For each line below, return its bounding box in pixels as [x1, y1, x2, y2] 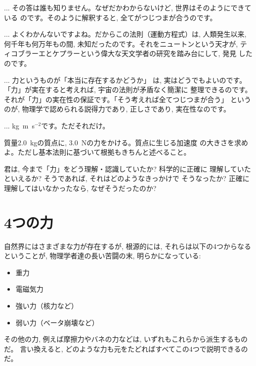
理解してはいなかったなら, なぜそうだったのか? [4, 183, 157, 193]
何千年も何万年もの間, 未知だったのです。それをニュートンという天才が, [4, 38, 238, 49]
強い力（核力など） [15, 301, 78, 310]
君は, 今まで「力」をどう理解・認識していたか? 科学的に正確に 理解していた [4, 163, 251, 174]
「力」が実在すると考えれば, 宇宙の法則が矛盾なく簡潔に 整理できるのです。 [4, 84, 252, 95]
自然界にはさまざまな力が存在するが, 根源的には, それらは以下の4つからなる [4, 241, 252, 251]
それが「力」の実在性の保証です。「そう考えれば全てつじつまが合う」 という [4, 94, 251, 104]
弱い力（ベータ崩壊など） [15, 317, 99, 327]
